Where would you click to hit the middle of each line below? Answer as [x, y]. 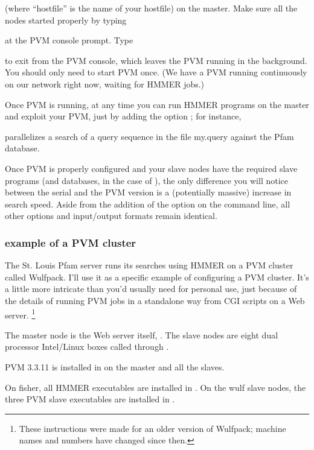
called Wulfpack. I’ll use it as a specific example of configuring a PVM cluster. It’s [157, 277]
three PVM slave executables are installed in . [90, 399]
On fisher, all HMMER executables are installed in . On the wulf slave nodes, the [155, 387]
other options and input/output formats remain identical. [111, 216]
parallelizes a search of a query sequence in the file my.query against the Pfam [149, 136]
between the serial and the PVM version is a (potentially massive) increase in [148, 192]
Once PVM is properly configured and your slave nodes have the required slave [151, 168]
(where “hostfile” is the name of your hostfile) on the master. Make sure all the [151, 8]
